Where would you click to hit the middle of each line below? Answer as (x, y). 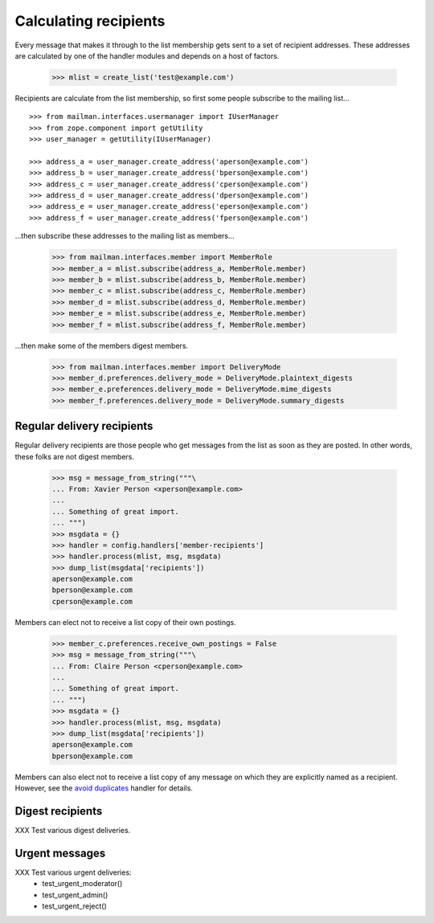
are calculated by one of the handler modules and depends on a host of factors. (147, 55)
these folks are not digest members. (74, 456)
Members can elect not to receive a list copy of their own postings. (125, 622)
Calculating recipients (90, 21)
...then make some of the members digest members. (102, 345)
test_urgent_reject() (75, 906)
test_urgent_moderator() (82, 884)
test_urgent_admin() (75, 895)
